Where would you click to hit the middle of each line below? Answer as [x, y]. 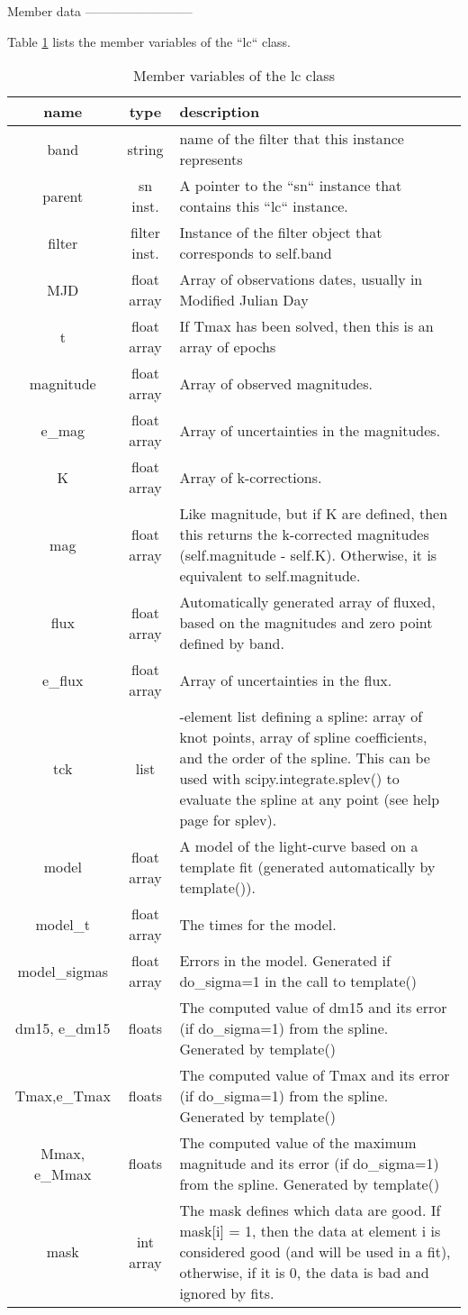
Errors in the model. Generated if [285, 961]
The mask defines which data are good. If [310, 1210]
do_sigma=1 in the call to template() [298, 982]
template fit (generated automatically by [307, 867]
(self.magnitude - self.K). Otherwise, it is [308, 555]
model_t [63, 924]
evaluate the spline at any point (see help [310, 799]
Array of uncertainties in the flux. [286, 680]
